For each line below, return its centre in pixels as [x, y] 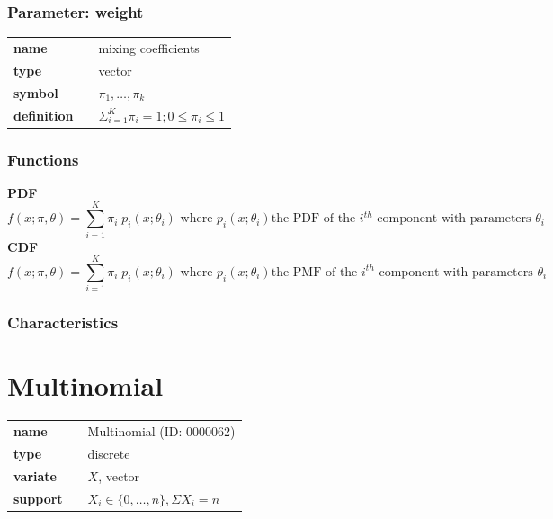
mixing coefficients [149, 47]
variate [35, 475]
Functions [43, 159]
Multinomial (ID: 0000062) [161, 430]
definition [44, 115]
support [38, 498]
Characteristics [63, 322]
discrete [109, 453]
